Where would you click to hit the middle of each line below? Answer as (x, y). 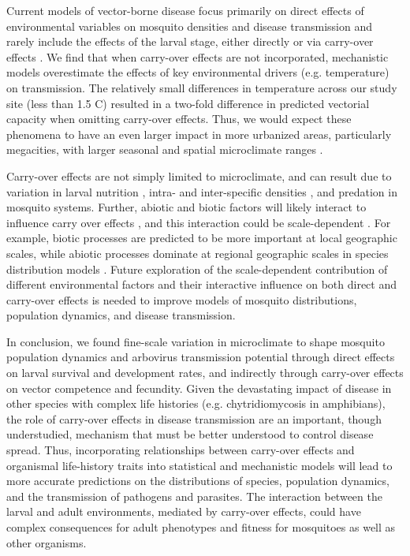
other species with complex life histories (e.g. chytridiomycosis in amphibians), (196, 403)
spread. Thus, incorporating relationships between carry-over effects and (181, 450)
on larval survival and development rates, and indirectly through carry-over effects (205, 373)
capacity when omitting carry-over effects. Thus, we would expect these (179, 119)
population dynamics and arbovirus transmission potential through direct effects (201, 357)
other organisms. (47, 542)
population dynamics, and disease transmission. (121, 315)
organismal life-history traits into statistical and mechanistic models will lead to (199, 465)
